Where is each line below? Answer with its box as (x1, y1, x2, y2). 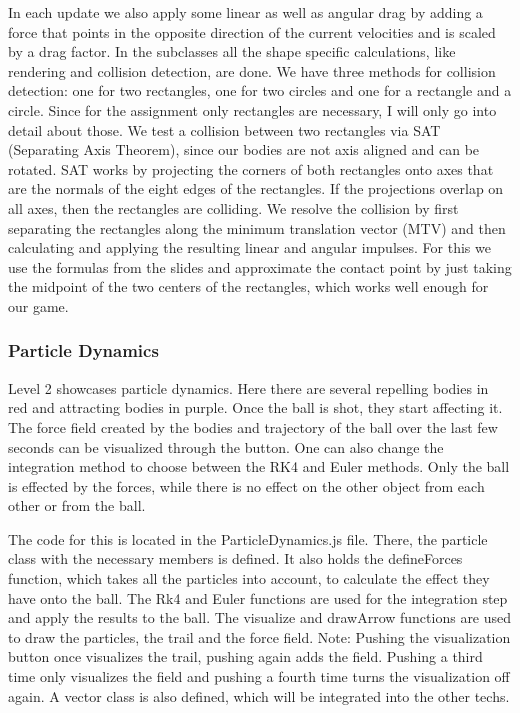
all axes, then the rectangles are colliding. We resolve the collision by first (8, 197, 459, 218)
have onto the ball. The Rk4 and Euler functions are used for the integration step (8, 587, 508, 608)
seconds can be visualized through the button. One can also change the (8, 436, 444, 457)
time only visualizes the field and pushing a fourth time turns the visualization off (8, 666, 510, 687)
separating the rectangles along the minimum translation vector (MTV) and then (8, 217, 506, 238)
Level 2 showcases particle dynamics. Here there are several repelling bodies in (8, 377, 489, 398)
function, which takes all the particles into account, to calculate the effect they (8, 568, 490, 589)
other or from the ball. (8, 495, 146, 516)
